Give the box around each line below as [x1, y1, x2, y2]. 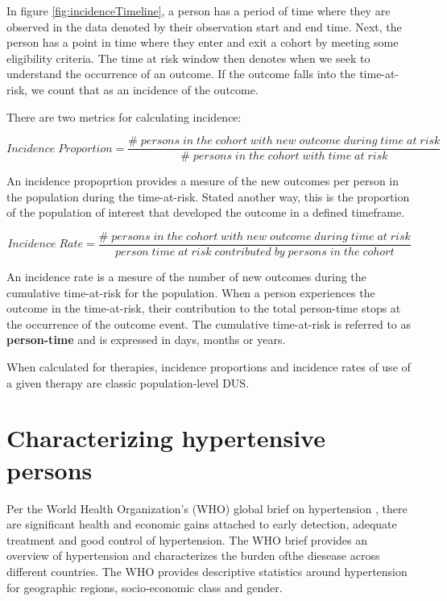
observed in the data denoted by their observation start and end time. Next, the [6, 18, 402, 35]
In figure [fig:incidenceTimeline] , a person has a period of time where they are [6, 2, 391, 19]
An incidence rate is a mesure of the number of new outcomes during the [6, 268, 366, 285]
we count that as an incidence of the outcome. [31, 81, 259, 97]
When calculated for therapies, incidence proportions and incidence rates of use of [6, 359, 411, 375]
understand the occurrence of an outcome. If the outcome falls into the [6, 65, 356, 82]
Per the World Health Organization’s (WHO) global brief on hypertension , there [6, 499, 408, 516]
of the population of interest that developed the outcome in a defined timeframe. [6, 204, 405, 221]
